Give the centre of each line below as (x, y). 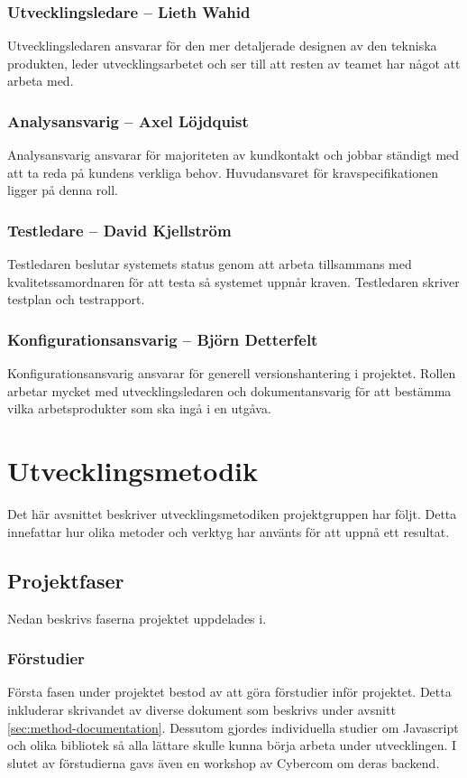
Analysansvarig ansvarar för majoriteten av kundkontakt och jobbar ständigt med (233, 155)
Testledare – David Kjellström (119, 230)
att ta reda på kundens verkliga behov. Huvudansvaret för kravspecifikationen (223, 172)
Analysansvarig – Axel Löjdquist (128, 120)
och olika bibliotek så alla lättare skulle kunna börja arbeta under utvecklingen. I (232, 745)
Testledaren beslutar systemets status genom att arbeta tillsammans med (210, 264)
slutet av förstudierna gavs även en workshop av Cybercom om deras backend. (224, 762)
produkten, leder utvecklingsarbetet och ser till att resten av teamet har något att (234, 63)
